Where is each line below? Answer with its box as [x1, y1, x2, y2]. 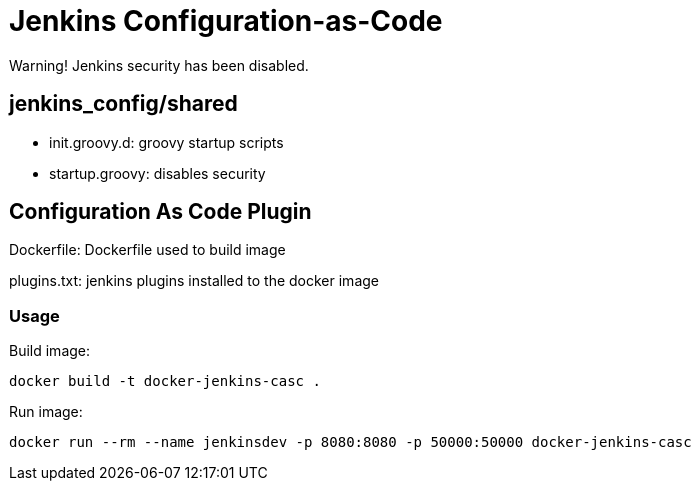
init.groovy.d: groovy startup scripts [49, 133, 284, 151]
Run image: [9, 403, 83, 421]
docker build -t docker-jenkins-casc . [9, 373, 321, 390]
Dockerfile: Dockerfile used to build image [9, 241, 286, 259]
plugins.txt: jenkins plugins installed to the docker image [9, 272, 379, 290]
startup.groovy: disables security [49, 164, 266, 182]
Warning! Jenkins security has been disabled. [9, 56, 309, 74]
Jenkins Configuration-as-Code [9, 4, 443, 38]
